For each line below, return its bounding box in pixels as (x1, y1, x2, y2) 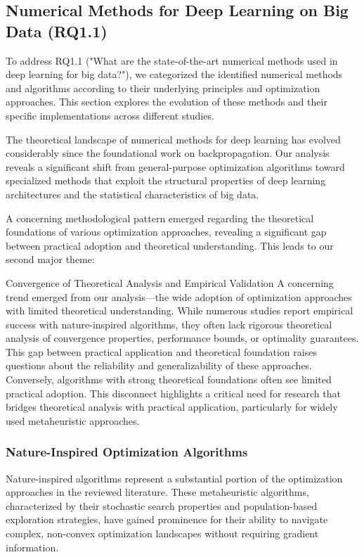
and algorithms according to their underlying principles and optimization (6, 80, 320, 95)
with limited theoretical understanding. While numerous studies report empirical (6, 303, 353, 318)
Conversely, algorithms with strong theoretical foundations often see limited (6, 372, 332, 387)
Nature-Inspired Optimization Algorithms (6, 443, 248, 461)
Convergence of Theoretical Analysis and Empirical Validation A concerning (6, 275, 334, 290)
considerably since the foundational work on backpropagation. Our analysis (6, 146, 330, 160)
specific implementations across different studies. (6, 108, 214, 122)
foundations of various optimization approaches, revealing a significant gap (6, 224, 327, 239)
